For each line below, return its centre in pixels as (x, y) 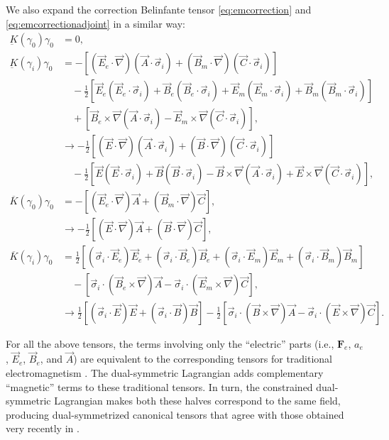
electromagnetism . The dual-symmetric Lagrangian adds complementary (165, 372)
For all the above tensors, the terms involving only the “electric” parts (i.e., (170, 343)
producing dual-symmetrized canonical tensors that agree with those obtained (175, 414)
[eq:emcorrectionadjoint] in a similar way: (95, 23)
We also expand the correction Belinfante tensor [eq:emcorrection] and (159, 9)
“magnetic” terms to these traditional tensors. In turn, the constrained (159, 386)
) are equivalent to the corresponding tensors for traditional (203, 359)
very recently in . (43, 428)
